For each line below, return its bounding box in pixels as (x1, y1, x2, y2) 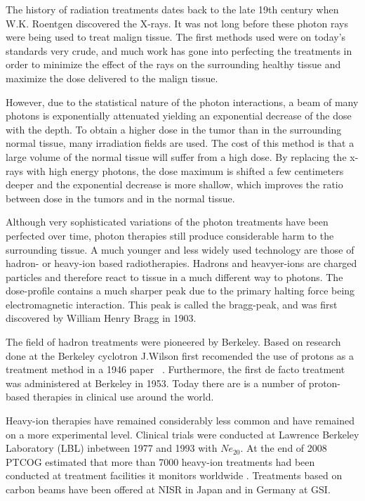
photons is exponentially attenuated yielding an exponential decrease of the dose (6, 108, 352, 123)
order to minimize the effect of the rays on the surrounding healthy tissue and (6, 57, 341, 72)
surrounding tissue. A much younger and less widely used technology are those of (6, 242, 354, 256)
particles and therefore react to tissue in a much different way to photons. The (6, 269, 343, 284)
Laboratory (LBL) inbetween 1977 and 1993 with (6, 441, 218, 455)
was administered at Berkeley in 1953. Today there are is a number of (6, 375, 306, 390)
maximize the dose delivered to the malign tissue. (6, 70, 218, 85)
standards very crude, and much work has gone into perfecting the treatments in (6, 43, 352, 58)
